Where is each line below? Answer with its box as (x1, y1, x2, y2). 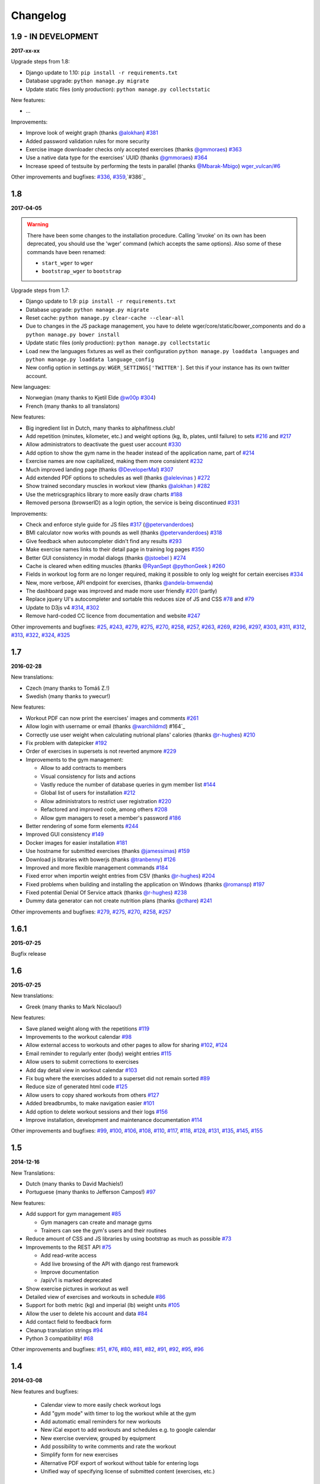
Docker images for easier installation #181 (25, 839, 127, 846)
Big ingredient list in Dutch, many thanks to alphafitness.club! (25, 424, 175, 432)
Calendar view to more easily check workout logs (40, 1401, 161, 1409)
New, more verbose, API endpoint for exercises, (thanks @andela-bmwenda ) (25, 579, 213, 586)
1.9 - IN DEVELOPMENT (11, 31, 99, 42)
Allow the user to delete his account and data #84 (25, 1309, 148, 1317)
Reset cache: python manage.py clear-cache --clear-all (25, 314, 184, 321)
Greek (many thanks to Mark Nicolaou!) (25, 1003, 122, 1010)
